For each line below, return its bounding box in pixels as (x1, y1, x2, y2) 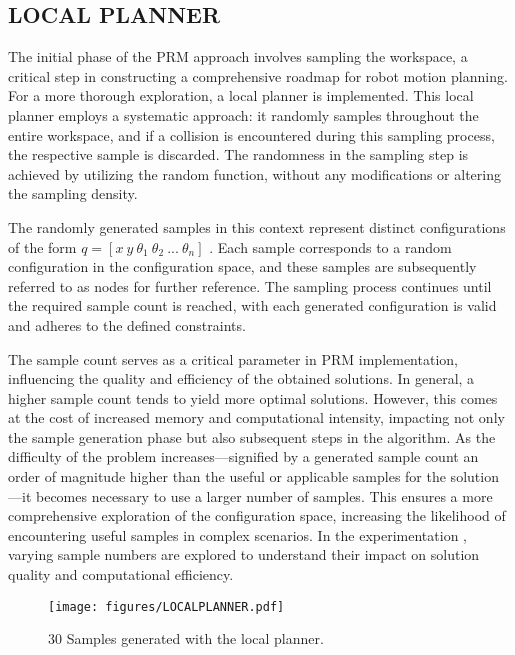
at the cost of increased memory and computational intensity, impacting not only (8, 407, 505, 428)
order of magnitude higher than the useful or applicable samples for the (8, 466, 446, 487)
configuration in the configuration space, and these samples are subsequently (8, 256, 477, 277)
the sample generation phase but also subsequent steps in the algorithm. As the (8, 426, 496, 447)
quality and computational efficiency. (8, 564, 234, 585)
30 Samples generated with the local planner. (48, 628, 324, 649)
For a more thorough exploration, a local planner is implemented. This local (8, 85, 474, 106)
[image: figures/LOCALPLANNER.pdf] (48, 599, 285, 614)
